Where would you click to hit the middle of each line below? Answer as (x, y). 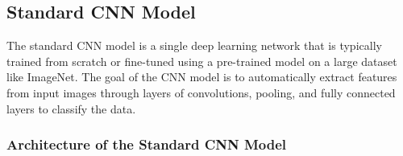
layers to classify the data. (71, 108)
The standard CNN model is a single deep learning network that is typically (194, 45)
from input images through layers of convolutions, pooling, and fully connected (201, 92)
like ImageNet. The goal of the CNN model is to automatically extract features (202, 77)
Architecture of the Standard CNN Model (147, 144)
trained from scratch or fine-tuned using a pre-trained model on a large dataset (202, 61)
